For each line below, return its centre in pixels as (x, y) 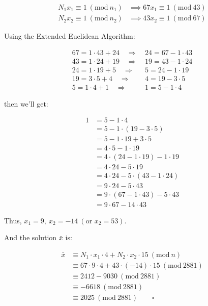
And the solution (31, 237)
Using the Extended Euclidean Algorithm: (70, 36)
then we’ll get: (26, 103)
